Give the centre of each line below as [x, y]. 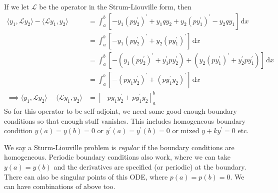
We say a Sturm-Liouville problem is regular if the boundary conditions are [119, 147]
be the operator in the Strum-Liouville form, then [115, 6]
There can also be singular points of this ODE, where [86, 176]
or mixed [186, 130]
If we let [17, 6]
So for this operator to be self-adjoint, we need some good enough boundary [120, 111]
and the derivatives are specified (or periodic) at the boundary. [150, 167]
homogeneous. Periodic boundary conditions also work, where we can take [117, 157]
